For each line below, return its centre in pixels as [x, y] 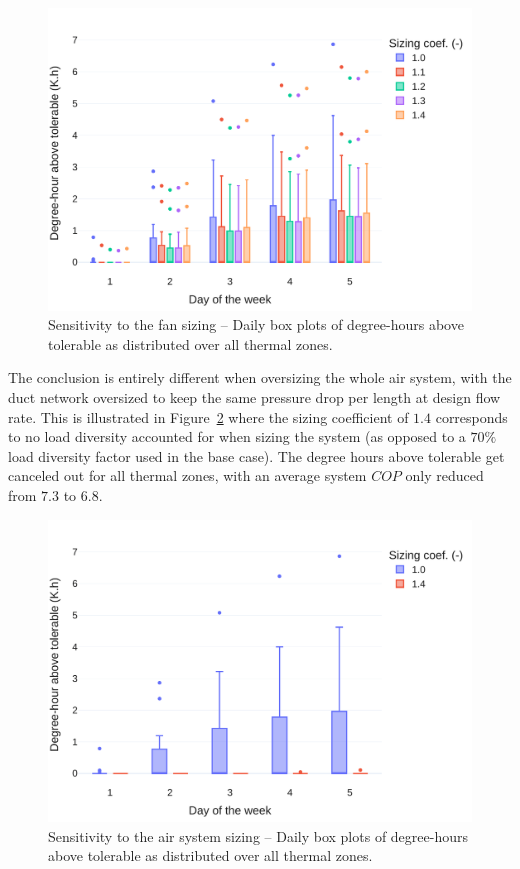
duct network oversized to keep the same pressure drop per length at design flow [254, 397]
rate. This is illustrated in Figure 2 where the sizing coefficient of [208, 416]
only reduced [444, 475]
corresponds [471, 416]
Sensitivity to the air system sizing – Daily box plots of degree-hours [258, 835]
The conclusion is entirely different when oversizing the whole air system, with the [260, 377]
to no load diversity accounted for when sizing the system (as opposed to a [237, 436]
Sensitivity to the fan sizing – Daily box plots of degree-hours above [256, 324]
